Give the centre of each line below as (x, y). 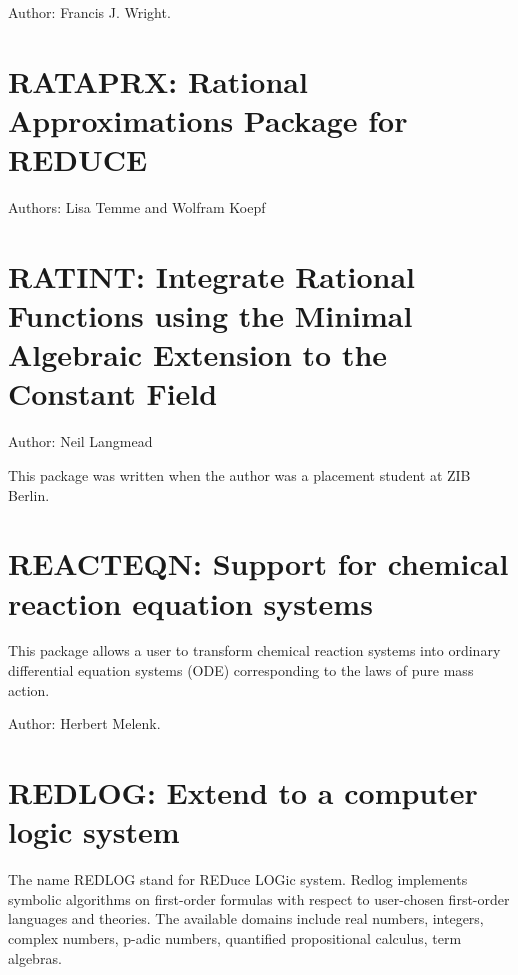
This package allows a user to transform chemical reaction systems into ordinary (254, 650)
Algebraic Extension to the (198, 354)
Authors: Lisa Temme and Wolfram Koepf (137, 207)
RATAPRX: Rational (158, 80)
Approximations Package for (208, 119)
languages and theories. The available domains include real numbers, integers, (246, 918)
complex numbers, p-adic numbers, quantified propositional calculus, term (235, 937)
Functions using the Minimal (210, 315)
